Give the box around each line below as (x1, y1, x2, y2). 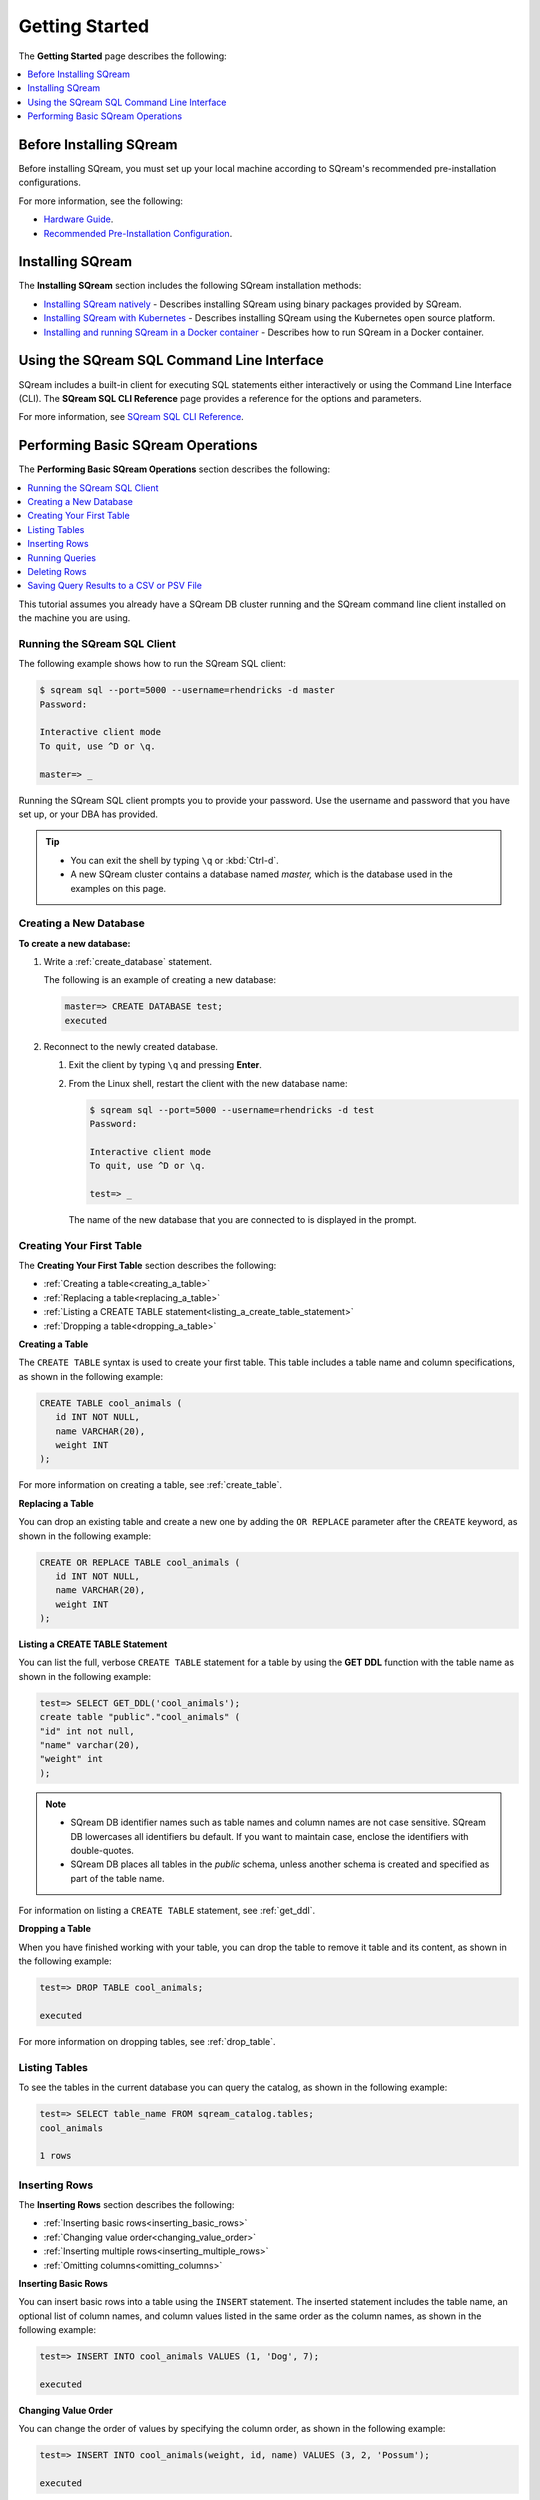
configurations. (18, 176, 82, 189)
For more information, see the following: (18, 195, 184, 207)
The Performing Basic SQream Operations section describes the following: (18, 463, 330, 475)
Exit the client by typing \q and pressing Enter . (68, 1059, 262, 1071)
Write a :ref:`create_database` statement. (43, 956, 212, 968)
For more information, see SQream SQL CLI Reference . (18, 411, 244, 423)
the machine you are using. (18, 612, 131, 624)
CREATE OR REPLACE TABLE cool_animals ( (39, 1556, 240, 1568)
